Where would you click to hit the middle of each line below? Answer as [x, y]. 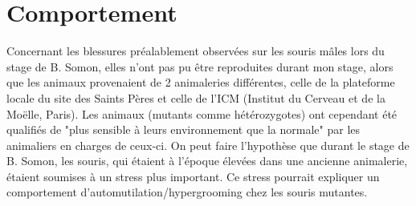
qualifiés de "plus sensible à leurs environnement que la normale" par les [184, 129]
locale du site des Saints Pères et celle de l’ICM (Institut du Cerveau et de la [196, 97]
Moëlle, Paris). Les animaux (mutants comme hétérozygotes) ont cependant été [202, 113]
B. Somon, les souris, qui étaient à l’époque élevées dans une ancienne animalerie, [207, 161]
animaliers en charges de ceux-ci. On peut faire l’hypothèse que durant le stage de [208, 145]
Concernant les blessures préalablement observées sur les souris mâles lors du [196, 51]
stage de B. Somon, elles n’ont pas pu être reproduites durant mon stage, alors [200, 66]
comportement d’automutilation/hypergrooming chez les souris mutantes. [187, 192]
